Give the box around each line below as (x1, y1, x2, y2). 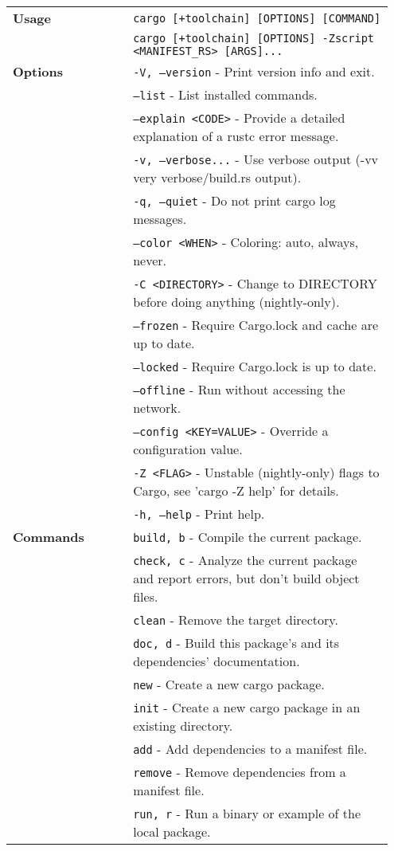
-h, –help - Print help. (133, 504, 265, 523)
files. (133, 587, 158, 606)
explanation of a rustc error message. (133, 127, 339, 145)
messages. (133, 210, 187, 228)
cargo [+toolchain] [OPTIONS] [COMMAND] (133, 11, 381, 25)
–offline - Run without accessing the (133, 380, 345, 398)
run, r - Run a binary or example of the (133, 804, 361, 822)
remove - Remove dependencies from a (133, 763, 346, 781)
